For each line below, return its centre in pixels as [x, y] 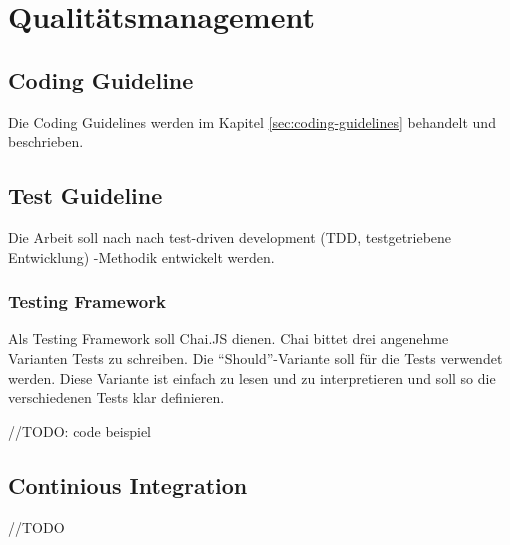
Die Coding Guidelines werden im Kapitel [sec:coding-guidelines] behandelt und [252, 121]
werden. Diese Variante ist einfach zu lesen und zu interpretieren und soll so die [252, 377]
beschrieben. [46, 141]
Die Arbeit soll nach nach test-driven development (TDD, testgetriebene [230, 236]
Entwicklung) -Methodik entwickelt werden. [141, 256]
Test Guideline [85, 195]
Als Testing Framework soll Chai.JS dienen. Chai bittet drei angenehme [228, 338]
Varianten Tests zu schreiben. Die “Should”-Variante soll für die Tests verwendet [255, 357]
